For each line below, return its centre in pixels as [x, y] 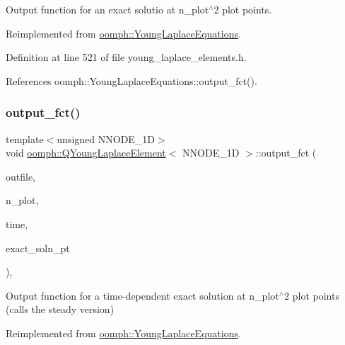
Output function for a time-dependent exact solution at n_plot [142, 295]
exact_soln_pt [38, 248]
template [25, 138]
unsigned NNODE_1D [106, 138]
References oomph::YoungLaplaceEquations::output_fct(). [131, 80]
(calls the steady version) [60, 309]
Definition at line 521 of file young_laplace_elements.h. [126, 57]
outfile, [21, 176]
